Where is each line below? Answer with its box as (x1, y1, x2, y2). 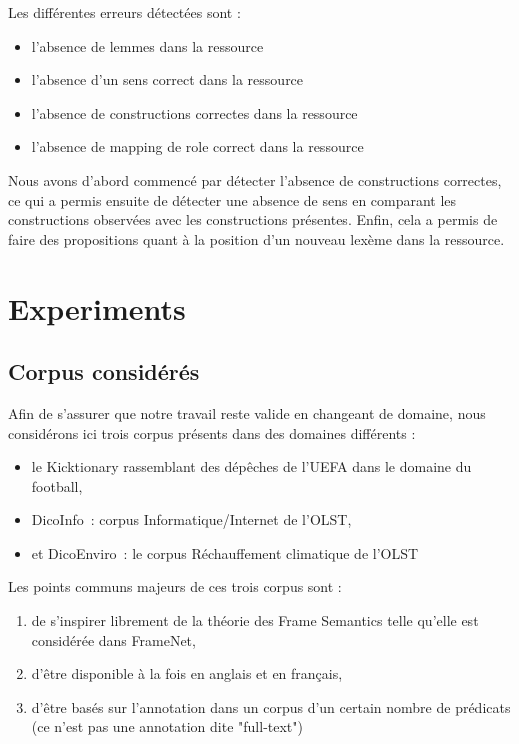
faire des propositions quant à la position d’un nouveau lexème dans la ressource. (8, 228, 505, 249)
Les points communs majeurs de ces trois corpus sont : (8, 576, 342, 597)
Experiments (8, 287, 186, 328)
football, (31, 475, 83, 496)
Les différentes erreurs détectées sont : (8, 2, 241, 22)
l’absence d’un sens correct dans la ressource (31, 69, 304, 90)
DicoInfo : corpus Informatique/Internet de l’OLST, (31, 509, 352, 530)
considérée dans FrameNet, (31, 629, 196, 650)
